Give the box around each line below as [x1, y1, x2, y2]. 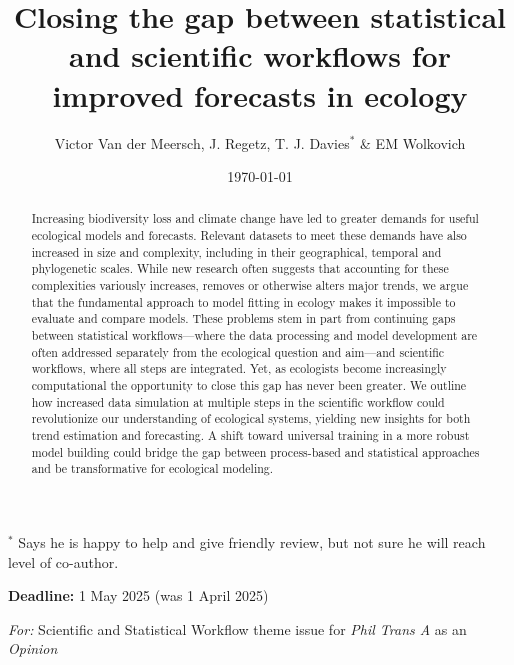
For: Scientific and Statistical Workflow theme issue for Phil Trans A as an [8, 618, 467, 639]
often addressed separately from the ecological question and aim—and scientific [31, 343, 445, 360]
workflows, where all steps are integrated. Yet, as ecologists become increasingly [31, 360, 447, 377]
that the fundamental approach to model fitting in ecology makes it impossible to [31, 293, 456, 310]
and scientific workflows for [69, 35, 451, 76]
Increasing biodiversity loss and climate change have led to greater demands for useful [31, 210, 479, 227]
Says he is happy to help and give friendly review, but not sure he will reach [18, 531, 486, 552]
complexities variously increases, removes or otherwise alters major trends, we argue [31, 277, 469, 294]
